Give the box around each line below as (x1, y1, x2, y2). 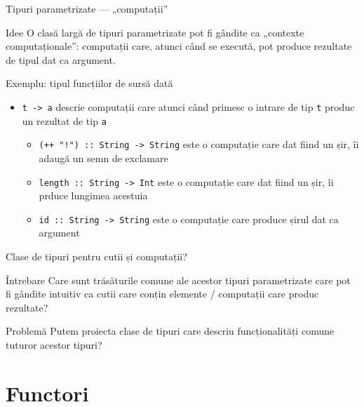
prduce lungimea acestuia (39, 188, 148, 203)
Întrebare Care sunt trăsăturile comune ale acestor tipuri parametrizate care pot (6, 272, 351, 287)
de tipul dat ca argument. (6, 52, 116, 67)
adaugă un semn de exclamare (39, 150, 168, 165)
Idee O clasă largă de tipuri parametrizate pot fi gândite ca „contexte (6, 25, 304, 39)
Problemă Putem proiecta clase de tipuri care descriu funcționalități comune (6, 323, 335, 338)
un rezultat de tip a (22, 113, 107, 128)
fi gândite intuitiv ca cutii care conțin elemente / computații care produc (6, 286, 319, 301)
